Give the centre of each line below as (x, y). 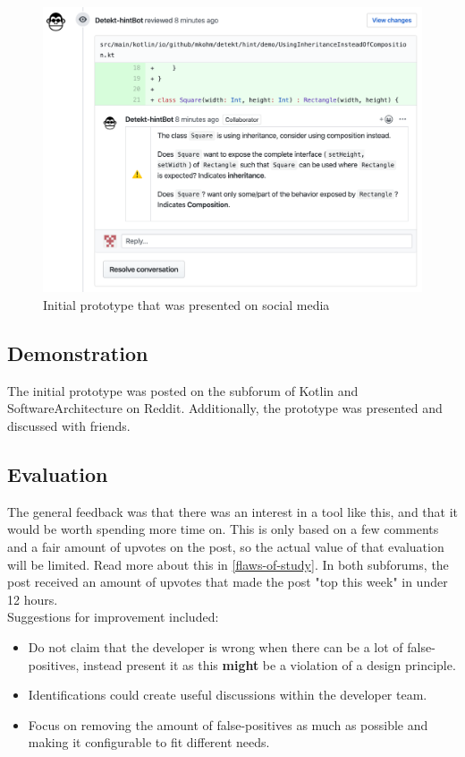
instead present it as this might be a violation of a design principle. (270, 664)
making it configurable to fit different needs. (149, 742)
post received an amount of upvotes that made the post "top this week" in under (228, 582)
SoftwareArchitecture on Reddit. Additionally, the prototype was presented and (225, 408)
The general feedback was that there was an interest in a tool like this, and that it (232, 511)
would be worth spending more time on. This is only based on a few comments (223, 529)
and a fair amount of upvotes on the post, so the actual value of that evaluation (226, 546)
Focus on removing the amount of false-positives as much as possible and (228, 724)
